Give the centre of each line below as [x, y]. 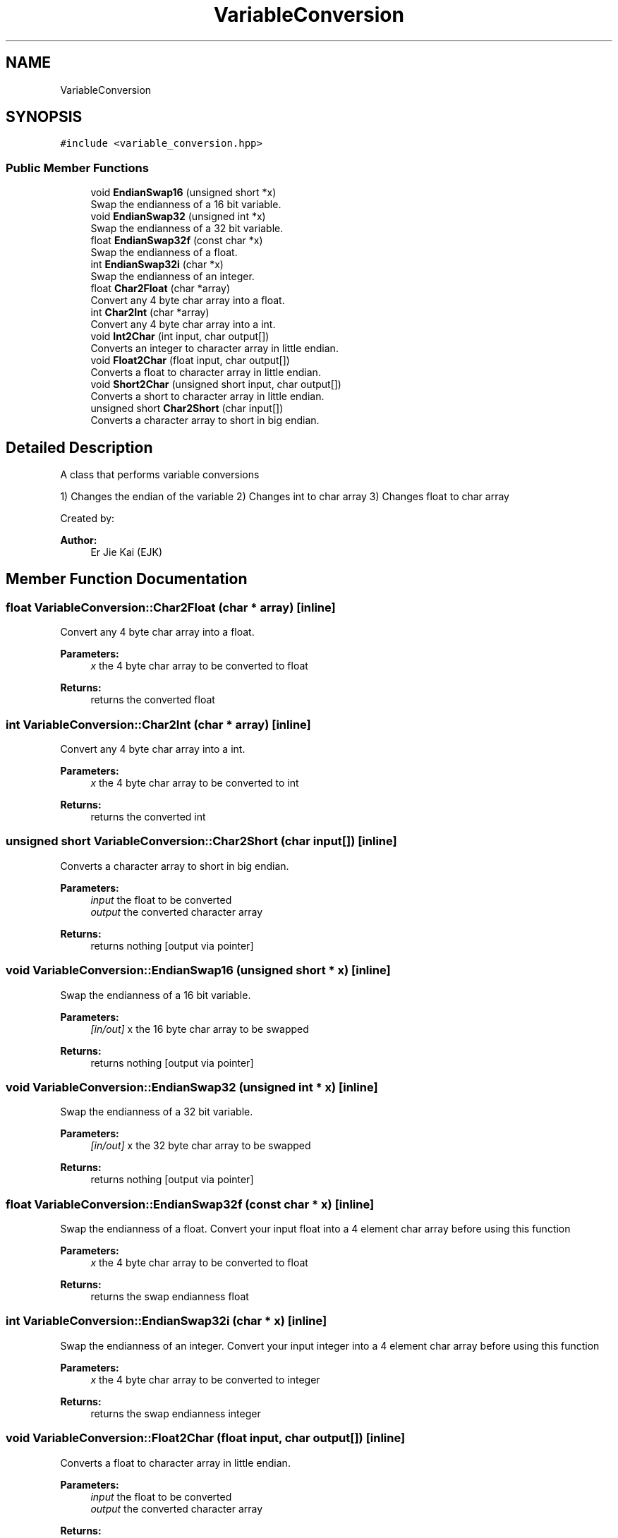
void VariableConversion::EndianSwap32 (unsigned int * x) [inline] [192, 1087]
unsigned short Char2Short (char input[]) [187, 408]
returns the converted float [153, 700]
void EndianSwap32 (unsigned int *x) [178, 217]
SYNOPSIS [44, 117]
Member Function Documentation [127, 579]
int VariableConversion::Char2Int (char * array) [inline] [158, 724]
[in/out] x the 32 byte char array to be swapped [201, 1146]
